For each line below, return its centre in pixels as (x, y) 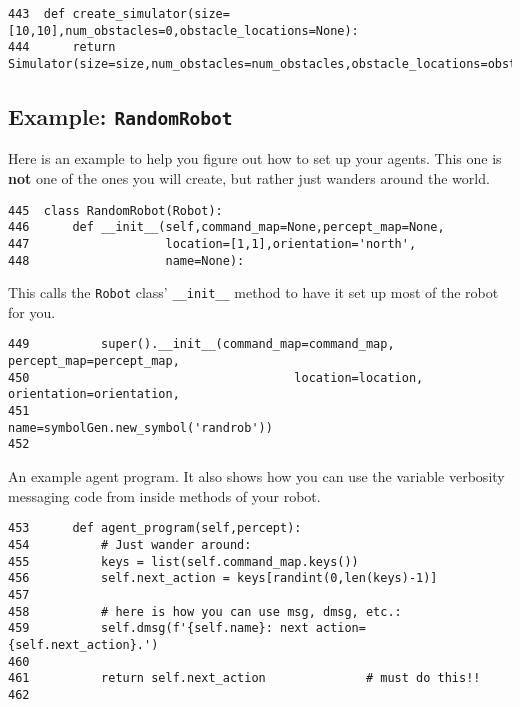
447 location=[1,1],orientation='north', (212, 243)
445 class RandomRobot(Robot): (115, 210)
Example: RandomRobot (120, 116)
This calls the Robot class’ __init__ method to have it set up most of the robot (253, 292)
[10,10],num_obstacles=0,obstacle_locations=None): (183, 30)
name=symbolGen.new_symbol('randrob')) (140, 427)
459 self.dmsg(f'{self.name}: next (158, 628)
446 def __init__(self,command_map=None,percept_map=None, (226, 227)
